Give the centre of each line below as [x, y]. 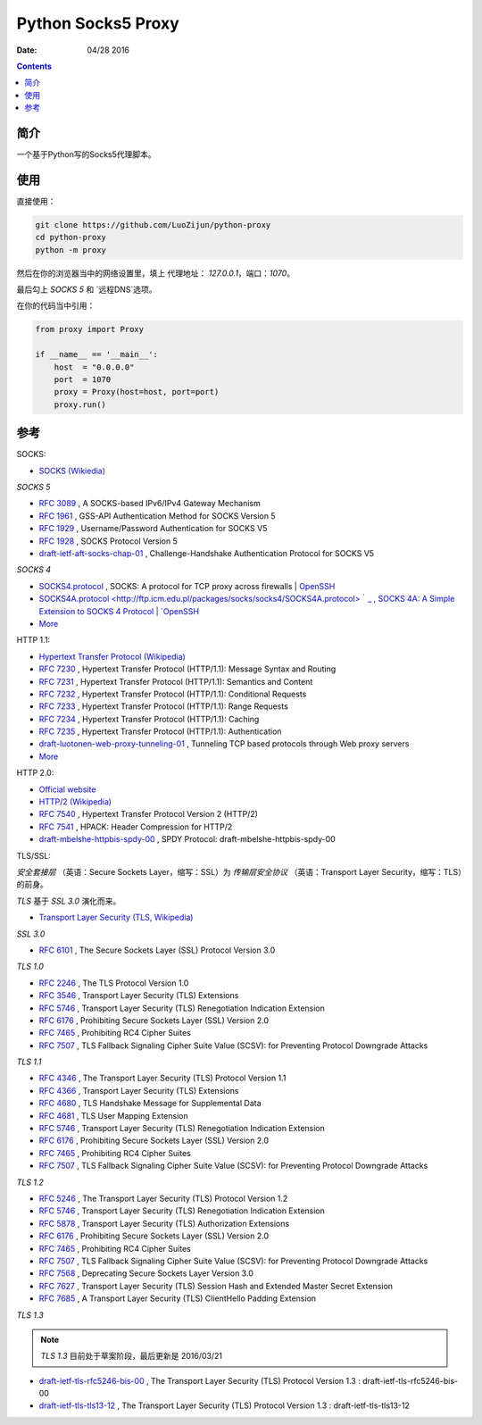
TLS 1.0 [30, 967]
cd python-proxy [71, 237]
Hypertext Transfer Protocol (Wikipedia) [112, 656]
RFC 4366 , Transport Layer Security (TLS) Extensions [139, 1090]
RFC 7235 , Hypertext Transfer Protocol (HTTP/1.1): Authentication [160, 731]
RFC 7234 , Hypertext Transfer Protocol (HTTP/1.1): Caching [149, 719]
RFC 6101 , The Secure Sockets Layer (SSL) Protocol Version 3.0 [157, 950]
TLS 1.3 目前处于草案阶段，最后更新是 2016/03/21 [132, 1356]
